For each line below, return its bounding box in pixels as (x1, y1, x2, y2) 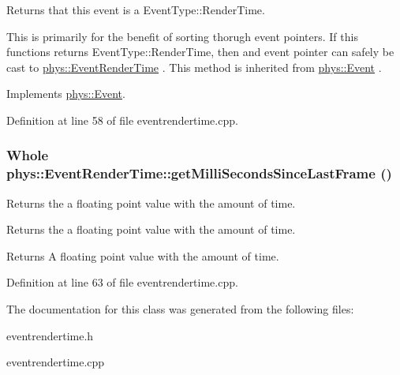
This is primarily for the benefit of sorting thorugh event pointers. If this (6, 28, 358, 44)
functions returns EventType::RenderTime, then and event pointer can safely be (6, 43, 394, 60)
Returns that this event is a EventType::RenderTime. (6, 2, 265, 17)
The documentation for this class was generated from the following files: (6, 301, 354, 317)
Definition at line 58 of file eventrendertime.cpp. (6, 111, 238, 128)
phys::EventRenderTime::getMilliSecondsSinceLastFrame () (6, 163, 392, 183)
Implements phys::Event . (6, 85, 125, 102)
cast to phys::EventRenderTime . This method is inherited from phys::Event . (6, 58, 382, 75)
